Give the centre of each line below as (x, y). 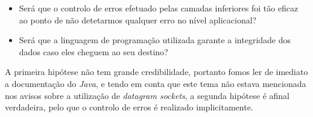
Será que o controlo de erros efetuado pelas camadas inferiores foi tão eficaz (159, 8)
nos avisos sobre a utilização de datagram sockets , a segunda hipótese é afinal (147, 95)
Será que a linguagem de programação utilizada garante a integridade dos (155, 40)
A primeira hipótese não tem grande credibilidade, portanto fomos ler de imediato (156, 72)
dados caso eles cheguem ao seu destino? (93, 51)
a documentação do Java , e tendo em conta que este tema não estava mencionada (156, 83)
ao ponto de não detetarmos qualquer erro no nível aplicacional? (138, 19)
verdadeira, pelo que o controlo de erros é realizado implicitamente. (129, 107)
